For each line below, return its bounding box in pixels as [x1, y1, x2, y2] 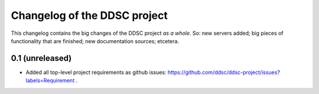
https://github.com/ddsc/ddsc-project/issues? [167, 69, 281, 76]
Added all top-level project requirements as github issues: [25, 69, 167, 76]
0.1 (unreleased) [11, 53, 72, 63]
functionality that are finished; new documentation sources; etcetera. [11, 37, 180, 44]
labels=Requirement [25, 77, 75, 84]
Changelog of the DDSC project [11, 9, 168, 22]
